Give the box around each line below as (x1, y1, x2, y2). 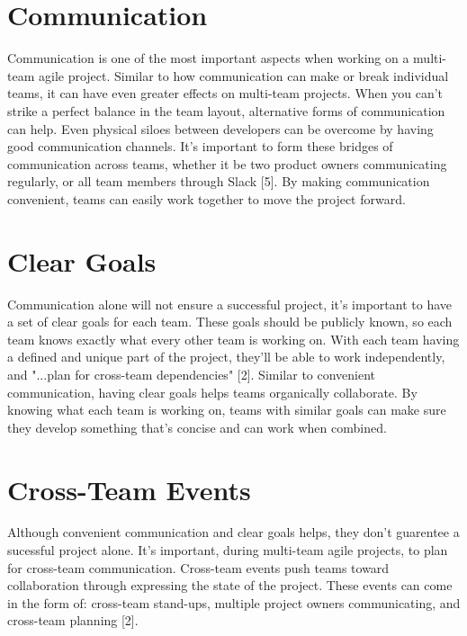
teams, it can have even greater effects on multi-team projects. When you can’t (7, 84, 444, 103)
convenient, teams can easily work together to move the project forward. (7, 189, 406, 208)
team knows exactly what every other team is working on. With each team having (7, 329, 460, 348)
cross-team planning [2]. (7, 611, 139, 630)
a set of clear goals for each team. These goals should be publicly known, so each (7, 312, 453, 331)
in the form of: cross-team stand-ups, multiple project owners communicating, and (7, 593, 461, 612)
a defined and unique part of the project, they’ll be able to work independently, (7, 347, 445, 366)
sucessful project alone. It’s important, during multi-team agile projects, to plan (7, 541, 448, 560)
